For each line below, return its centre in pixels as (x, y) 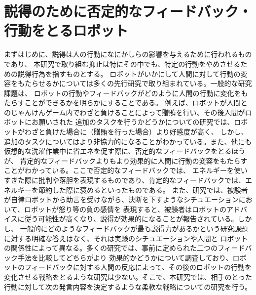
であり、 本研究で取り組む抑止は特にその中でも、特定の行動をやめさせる (122, 63)
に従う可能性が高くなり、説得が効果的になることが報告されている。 (128, 219)
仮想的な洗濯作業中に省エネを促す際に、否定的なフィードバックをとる (118, 151)
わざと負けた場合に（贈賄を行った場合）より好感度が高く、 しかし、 (136, 132)
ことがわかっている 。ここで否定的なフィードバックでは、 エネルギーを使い (126, 170)
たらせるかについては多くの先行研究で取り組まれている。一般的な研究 (138, 83)
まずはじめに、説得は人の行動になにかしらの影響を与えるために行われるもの (128, 54)
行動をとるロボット (66, 30)
